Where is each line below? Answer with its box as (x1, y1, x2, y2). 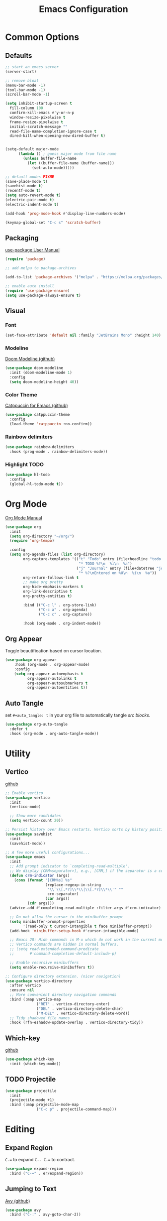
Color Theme (5, 391, 37, 398)
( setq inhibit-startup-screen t (5, 101, 72, 106)
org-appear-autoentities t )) (27, 685, 88, 690)
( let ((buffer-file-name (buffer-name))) (27, 160, 114, 165)
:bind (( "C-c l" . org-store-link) (23, 603, 97, 608)
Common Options (5, 31, 80, 43)
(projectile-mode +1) (9, 1098, 55, 1102)
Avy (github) (5, 1198, 30, 1204)
